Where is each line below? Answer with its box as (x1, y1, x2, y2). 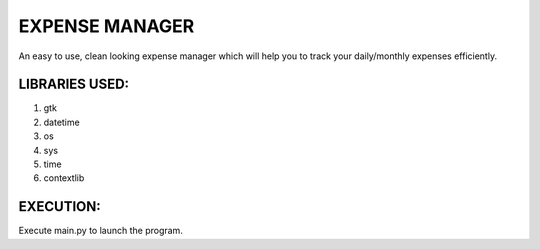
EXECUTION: (18, 198, 102, 215)
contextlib (43, 172, 85, 184)
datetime (43, 116, 80, 128)
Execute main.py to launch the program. (18, 225, 184, 237)
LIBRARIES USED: (18, 76, 130, 93)
